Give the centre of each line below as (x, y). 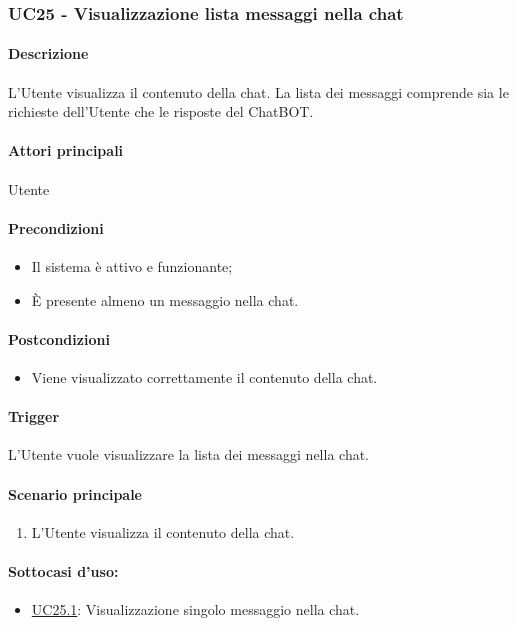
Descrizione (48, 53)
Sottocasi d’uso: (63, 570)
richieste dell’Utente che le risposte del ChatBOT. (161, 111)
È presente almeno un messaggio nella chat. (165, 299)
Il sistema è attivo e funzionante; (132, 266)
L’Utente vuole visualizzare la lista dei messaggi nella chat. (189, 454)
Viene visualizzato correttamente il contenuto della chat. (204, 377)
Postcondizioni (59, 338)
